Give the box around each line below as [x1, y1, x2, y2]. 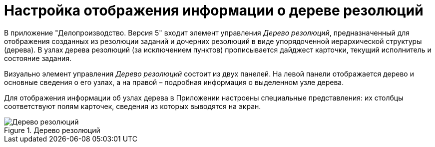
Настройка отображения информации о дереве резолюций [4, 2, 424, 19]
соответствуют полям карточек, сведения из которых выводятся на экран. [4, 101, 261, 110]
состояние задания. [4, 53, 71, 62]
